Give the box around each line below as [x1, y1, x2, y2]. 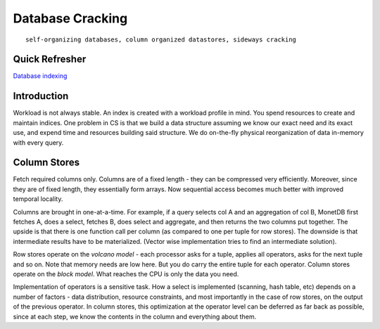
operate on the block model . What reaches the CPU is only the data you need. [13, 269, 239, 278]
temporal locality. [13, 195, 63, 203]
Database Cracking [13, 11, 128, 26]
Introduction [13, 90, 69, 102]
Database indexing [13, 72, 68, 80]
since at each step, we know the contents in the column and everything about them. [13, 312, 257, 321]
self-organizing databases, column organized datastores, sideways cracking [25, 35, 297, 44]
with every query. [13, 138, 64, 147]
